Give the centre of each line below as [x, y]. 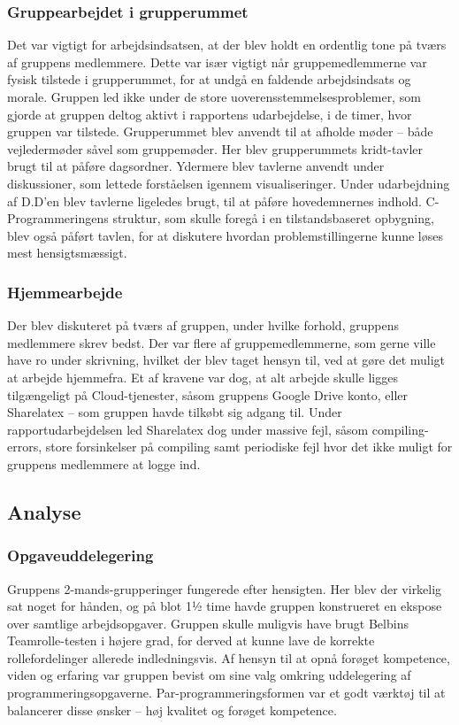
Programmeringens [58, 218]
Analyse [44, 511]
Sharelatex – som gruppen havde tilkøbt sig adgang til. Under [175, 412]
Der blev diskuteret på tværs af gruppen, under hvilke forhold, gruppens [203, 325]
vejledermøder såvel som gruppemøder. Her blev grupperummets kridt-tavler [215, 148]
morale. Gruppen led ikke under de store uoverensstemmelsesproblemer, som [214, 96]
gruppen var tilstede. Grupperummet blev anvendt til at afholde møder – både [220, 131]
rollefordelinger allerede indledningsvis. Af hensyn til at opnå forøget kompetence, [229, 657]
